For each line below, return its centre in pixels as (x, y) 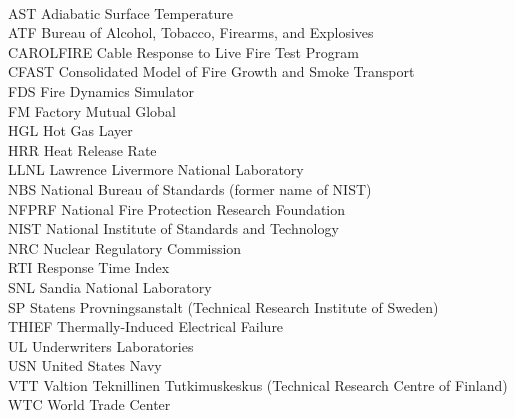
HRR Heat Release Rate (82, 149)
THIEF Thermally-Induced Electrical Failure (146, 326)
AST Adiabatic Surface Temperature (120, 12)
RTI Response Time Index (89, 267)
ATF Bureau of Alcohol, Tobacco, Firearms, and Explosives (191, 32)
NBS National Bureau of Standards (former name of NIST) (190, 188)
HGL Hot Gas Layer (70, 130)
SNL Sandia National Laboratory (110, 286)
